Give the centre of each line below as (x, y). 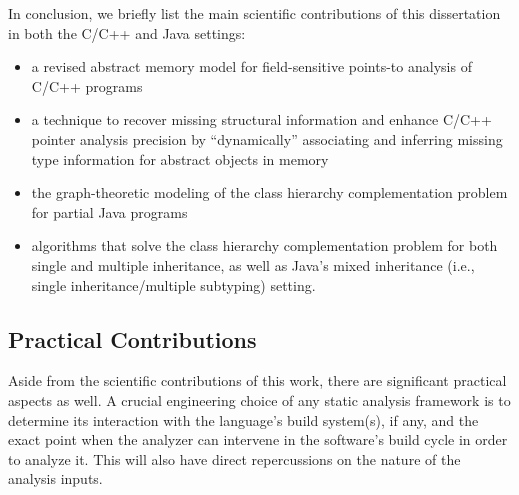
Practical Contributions (132, 338)
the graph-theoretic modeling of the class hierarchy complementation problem (269, 192)
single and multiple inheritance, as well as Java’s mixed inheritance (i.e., (253, 264)
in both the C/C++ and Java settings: (127, 32)
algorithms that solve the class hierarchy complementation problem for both (264, 245)
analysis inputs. (55, 478)
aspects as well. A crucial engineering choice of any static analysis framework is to (259, 399)
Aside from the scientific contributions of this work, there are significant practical (257, 380)
